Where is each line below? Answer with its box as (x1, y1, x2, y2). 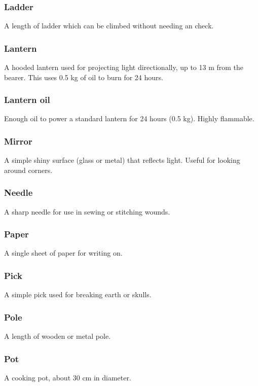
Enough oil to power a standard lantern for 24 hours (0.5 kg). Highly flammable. (4, 113, 254, 124)
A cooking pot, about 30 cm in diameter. (4, 372, 131, 382)
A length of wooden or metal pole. (4, 331, 111, 341)
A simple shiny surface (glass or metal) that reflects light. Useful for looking (4, 155, 240, 165)
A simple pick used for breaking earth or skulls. (4, 289, 152, 300)
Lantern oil (4, 93, 50, 106)
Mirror (4, 134, 32, 147)
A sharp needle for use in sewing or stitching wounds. (4, 206, 170, 217)
